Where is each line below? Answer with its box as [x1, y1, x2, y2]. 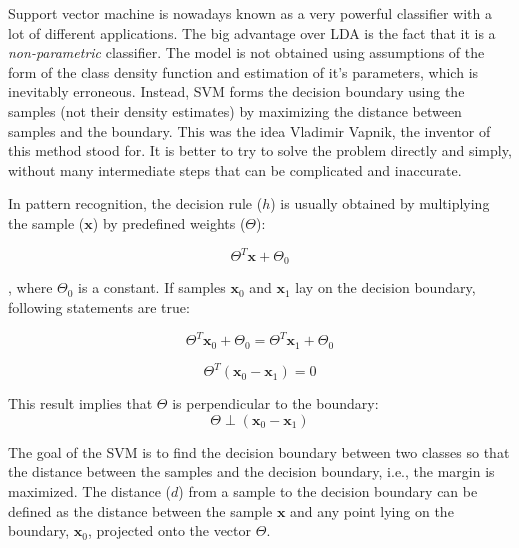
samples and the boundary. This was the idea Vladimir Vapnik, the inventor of [8, 120, 491, 141]
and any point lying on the [290, 500, 454, 521]
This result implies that [8, 393, 153, 414]
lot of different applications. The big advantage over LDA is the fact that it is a [8, 22, 496, 43]
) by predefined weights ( [92, 212, 246, 233]
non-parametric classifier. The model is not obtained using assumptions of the [8, 42, 485, 63]
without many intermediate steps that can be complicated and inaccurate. [8, 159, 462, 180]
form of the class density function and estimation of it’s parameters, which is [8, 61, 479, 82]
